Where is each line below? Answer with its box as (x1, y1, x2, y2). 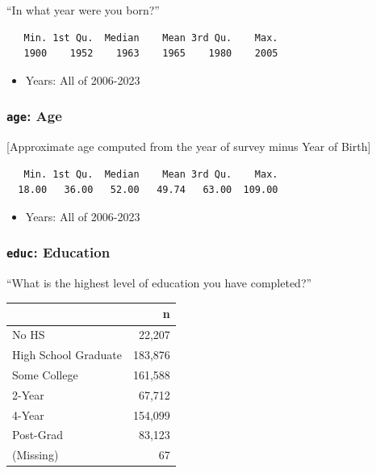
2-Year (12, 386, 44, 403)
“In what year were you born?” (6, 2, 160, 18)
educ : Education (6, 242, 111, 262)
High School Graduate (12, 346, 122, 363)
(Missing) (12, 446, 59, 463)
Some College (12, 366, 78, 383)
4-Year (12, 406, 44, 423)
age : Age (6, 106, 62, 126)
